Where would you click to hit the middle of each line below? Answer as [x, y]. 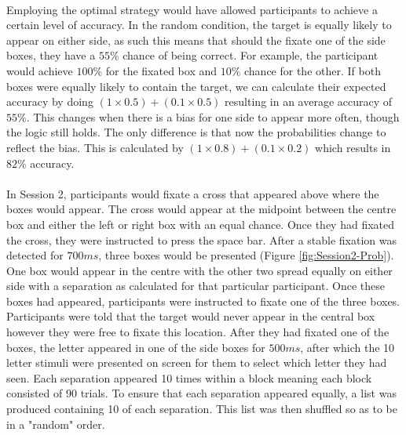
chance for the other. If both [313, 70]
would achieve [40, 70]
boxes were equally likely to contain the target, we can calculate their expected [196, 86]
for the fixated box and [161, 70]
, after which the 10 [347, 347]
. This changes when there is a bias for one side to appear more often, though [213, 116]
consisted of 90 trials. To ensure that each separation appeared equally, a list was [201, 393]
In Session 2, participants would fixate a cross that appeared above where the [193, 193]
